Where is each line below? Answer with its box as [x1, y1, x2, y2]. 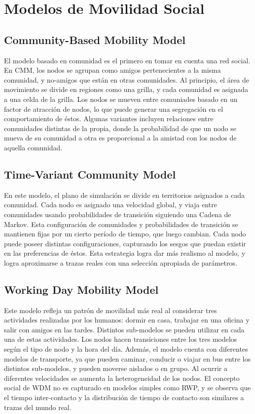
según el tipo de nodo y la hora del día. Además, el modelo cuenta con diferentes [4, 344, 248, 354]
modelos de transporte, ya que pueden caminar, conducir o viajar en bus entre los [4, 353, 251, 364]
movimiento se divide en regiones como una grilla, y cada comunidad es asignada [4, 84, 249, 94]
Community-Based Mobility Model [4, 32, 186, 47]
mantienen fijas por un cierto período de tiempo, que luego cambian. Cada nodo [4, 229, 246, 239]
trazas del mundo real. [4, 402, 72, 412]
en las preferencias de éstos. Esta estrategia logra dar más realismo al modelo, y [4, 248, 246, 258]
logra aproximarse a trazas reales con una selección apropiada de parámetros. [4, 257, 237, 268]
